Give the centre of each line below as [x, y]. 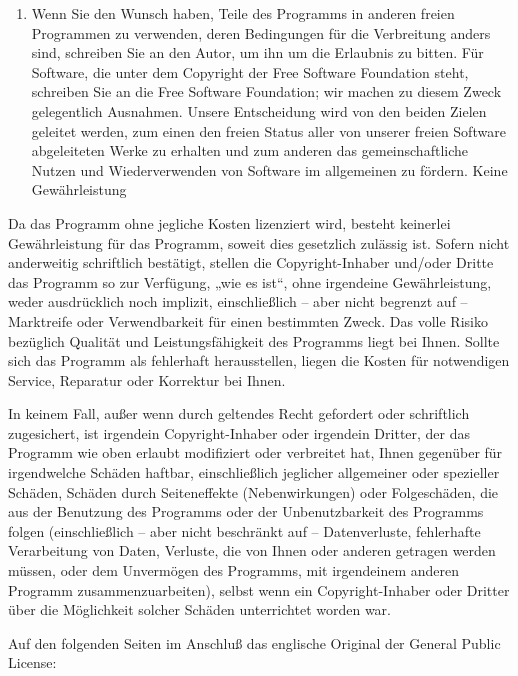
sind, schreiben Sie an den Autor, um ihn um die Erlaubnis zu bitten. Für [257, 52]
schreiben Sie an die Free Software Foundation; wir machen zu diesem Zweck [266, 91]
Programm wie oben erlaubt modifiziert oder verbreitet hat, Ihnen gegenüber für [255, 452]
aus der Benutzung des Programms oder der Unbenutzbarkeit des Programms [246, 511]
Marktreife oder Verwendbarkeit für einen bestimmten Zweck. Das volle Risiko [248, 320]
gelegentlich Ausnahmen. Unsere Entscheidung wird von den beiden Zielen [259, 110]
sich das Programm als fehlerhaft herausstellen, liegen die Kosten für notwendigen [259, 360]
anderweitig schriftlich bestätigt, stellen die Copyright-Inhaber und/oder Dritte [251, 262]
